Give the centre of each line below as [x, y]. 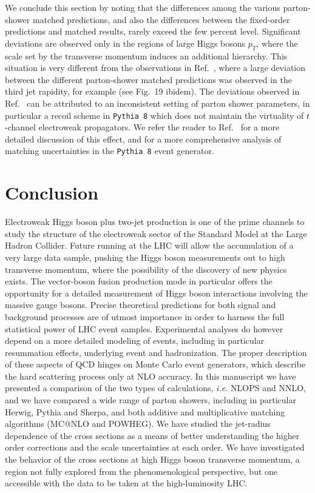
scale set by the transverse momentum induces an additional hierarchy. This [146, 55]
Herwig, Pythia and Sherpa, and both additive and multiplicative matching [145, 411]
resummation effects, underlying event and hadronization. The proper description [156, 352]
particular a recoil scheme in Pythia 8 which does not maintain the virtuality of [154, 115]
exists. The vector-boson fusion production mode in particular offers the [139, 281]
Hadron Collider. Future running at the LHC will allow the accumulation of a [149, 245]
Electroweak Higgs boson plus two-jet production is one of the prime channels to [155, 222]
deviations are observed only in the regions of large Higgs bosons [125, 43]
